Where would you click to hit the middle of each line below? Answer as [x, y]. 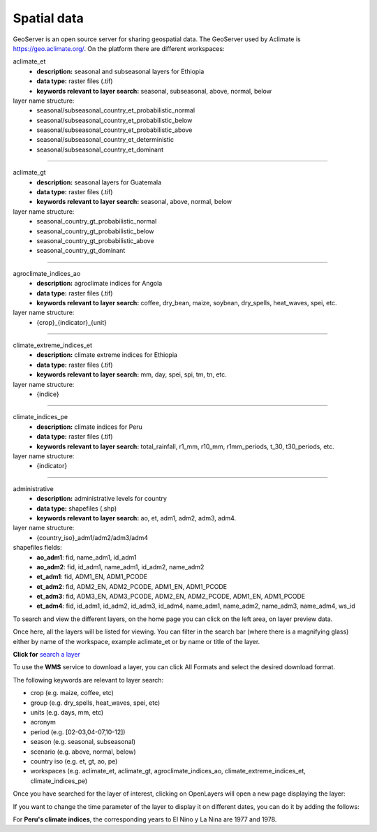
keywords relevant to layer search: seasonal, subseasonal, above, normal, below [154, 91]
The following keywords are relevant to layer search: [88, 680]
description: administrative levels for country [102, 499]
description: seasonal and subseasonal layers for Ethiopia [120, 71]
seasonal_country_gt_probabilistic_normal [97, 221]
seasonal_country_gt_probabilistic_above [95, 240]
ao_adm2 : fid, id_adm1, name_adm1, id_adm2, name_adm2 [120, 567]
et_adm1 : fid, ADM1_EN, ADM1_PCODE [92, 577]
